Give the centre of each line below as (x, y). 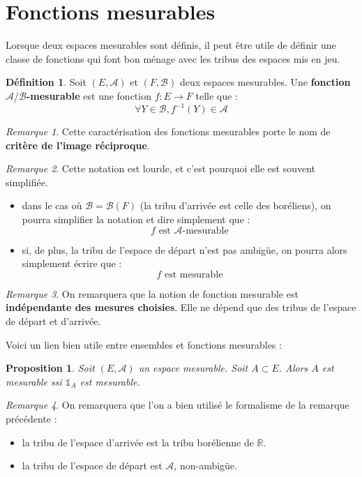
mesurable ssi (34, 381)
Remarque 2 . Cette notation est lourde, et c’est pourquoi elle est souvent (161, 168)
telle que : (217, 95)
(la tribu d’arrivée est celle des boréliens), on (235, 205)
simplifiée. (27, 182)
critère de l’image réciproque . (78, 145)
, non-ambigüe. (205, 465)
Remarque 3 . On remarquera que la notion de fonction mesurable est (152, 293)
